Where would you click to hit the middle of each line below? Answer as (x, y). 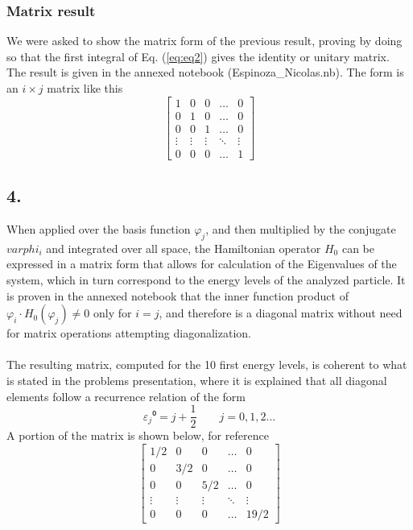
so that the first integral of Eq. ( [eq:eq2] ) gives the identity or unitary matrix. (198, 56)
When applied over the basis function (99, 228)
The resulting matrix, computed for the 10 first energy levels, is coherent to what (207, 364)
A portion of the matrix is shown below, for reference (138, 435)
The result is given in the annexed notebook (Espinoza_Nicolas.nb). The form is (205, 72)
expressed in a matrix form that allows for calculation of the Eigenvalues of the (202, 264)
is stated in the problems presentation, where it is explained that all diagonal (197, 380)
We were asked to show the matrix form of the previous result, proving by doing (204, 41)
